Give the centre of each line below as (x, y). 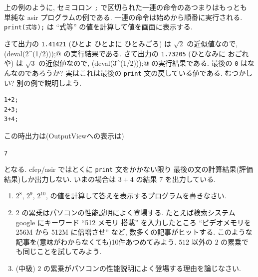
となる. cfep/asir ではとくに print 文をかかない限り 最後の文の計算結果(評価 (129, 169)
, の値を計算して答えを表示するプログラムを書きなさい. (136, 196)
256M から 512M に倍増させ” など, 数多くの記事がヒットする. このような (134, 232)
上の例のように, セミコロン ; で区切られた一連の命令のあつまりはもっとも (126, 7)
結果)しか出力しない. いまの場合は (60, 179)
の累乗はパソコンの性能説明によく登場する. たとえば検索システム (129, 212)
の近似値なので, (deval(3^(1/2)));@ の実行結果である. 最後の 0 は (143, 63)
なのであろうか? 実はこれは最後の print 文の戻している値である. (117, 72)
